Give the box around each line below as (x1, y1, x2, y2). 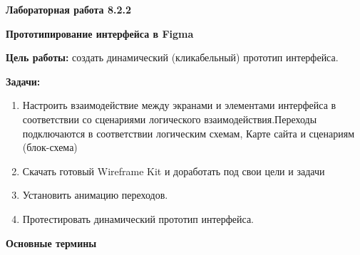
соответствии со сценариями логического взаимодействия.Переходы (22, 111, 317, 126)
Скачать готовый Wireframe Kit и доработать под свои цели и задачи (22, 163, 325, 178)
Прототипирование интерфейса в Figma (6, 26, 194, 41)
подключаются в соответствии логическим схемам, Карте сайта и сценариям (22, 125, 355, 140)
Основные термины (6, 235, 97, 250)
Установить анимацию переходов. (22, 187, 168, 202)
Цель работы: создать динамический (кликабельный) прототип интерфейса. (6, 50, 339, 65)
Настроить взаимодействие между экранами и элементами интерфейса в (22, 98, 336, 113)
